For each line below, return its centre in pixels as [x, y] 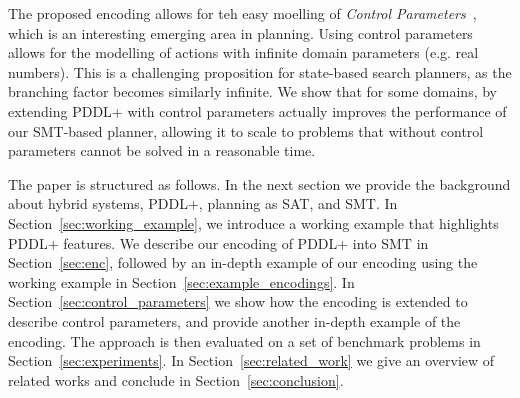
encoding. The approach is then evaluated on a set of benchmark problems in [244, 340]
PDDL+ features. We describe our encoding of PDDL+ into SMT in [218, 242]
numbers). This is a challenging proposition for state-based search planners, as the [260, 71]
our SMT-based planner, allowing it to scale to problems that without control [246, 130]
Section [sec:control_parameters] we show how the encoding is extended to [238, 301]
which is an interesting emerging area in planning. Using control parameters [240, 32]
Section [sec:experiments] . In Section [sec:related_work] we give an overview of [251, 360]
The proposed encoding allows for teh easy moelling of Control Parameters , [242, 13]
